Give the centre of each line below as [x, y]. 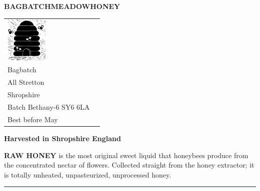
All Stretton [26, 82]
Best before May [33, 119]
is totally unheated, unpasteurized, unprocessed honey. [88, 174]
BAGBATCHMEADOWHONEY [62, 6]
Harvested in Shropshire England [62, 138]
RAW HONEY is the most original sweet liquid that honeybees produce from [126, 155]
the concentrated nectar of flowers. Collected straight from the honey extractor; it [129, 165]
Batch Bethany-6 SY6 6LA [49, 107]
